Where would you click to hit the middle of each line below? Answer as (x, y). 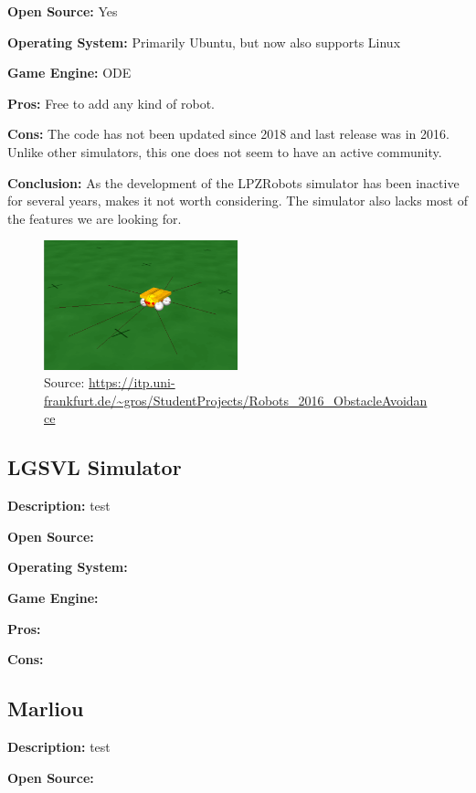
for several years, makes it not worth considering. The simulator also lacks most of (238, 201)
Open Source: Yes (63, 11)
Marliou (46, 708)
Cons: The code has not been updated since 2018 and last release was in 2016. (228, 134)
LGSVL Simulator (95, 467)
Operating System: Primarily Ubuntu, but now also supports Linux (204, 42)
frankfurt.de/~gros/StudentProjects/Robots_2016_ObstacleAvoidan (236, 400)
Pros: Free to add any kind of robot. (111, 103)
